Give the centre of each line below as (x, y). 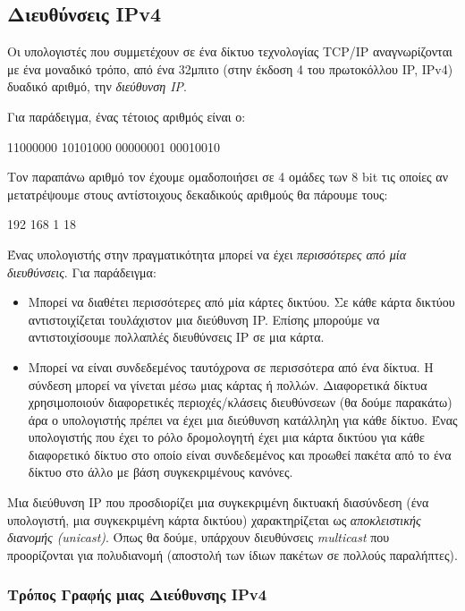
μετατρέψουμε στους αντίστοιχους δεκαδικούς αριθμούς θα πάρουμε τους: (198, 194)
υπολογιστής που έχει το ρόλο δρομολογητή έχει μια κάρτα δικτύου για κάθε (226, 437)
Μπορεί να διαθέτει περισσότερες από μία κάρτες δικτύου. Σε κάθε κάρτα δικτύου (241, 302)
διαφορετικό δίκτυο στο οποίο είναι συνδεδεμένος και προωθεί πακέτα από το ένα (240, 454)
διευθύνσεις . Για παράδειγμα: (82, 272)
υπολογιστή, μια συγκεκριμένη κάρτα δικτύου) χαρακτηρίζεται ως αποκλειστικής (214, 519)
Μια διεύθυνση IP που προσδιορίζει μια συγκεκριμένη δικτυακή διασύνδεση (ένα (218, 502)
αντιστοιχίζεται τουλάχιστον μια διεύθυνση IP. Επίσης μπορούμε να (204, 319)
